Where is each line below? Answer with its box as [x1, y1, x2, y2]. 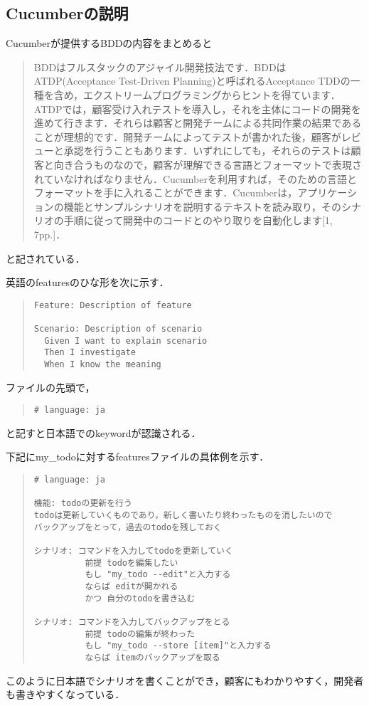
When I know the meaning [44, 359, 161, 369]
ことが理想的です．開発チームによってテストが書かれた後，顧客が [33, 129, 341, 144]
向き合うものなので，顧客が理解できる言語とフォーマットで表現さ [53, 157, 362, 172]
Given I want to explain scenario [44, 335, 208, 346]
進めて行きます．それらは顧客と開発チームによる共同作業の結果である [33, 115, 362, 130]
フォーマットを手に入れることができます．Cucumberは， [33, 185, 298, 200]
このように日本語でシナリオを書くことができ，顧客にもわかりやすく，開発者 [6, 673, 364, 687]
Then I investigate [44, 347, 136, 358]
